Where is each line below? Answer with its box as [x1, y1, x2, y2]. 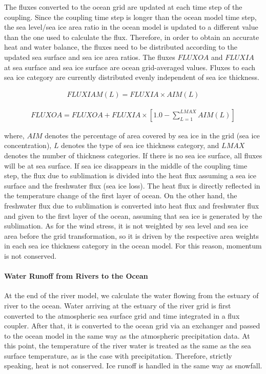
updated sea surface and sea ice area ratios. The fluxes [4, 51, 175, 62]
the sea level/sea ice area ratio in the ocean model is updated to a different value [4, 22, 258, 32]
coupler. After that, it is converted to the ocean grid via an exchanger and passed [4, 320, 260, 331]
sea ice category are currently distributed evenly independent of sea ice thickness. [4, 72, 259, 82]
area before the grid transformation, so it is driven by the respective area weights [4, 230, 259, 241]
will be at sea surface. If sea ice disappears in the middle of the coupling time [4, 160, 248, 171]
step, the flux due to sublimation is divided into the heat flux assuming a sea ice [4, 170, 257, 181]
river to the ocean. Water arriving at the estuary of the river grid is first [4, 300, 231, 310]
